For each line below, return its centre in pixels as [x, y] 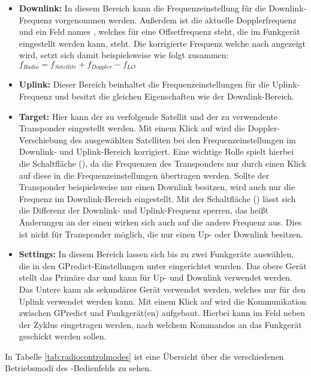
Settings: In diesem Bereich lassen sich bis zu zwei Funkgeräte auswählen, [156, 254]
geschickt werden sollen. [63, 336]
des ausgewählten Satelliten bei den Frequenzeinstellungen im [183, 139]
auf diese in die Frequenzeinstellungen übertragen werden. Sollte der [144, 175]
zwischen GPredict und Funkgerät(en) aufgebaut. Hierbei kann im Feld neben [162, 313]
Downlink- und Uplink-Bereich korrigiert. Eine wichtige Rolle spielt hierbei [156, 151]
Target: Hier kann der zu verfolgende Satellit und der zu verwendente [148, 116]
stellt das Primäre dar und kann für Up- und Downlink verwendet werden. [155, 277]
